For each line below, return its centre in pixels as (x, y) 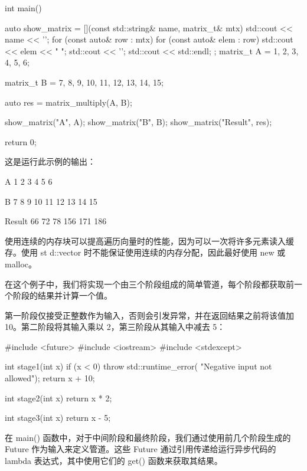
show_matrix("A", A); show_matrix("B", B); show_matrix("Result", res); (138, 122)
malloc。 (21, 264)
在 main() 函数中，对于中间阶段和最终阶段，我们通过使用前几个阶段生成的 (148, 437)
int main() (23, 8)
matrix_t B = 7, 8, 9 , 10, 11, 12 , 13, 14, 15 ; (84, 82)
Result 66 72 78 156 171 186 (56, 221)
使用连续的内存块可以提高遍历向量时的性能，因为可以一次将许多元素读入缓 (149, 241)
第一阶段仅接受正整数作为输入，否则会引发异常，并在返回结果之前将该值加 (149, 315)
